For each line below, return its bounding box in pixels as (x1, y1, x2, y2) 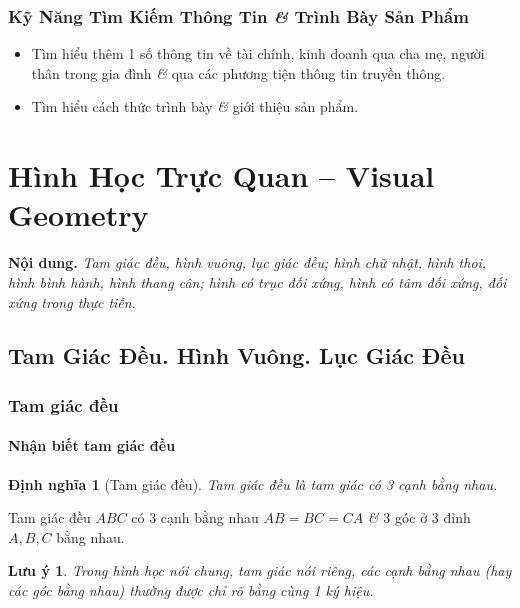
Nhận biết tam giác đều (8, 435, 176, 456)
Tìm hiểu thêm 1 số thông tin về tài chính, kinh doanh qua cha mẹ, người (31, 43, 485, 64)
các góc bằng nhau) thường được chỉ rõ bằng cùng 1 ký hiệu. (8, 579, 374, 600)
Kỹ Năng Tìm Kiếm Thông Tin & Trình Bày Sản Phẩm (8, 3, 469, 28)
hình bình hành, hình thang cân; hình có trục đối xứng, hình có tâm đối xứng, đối (8, 271, 507, 292)
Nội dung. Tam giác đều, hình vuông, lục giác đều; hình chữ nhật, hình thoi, (8, 252, 487, 273)
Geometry (8, 194, 149, 235)
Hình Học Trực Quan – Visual (8, 155, 435, 196)
